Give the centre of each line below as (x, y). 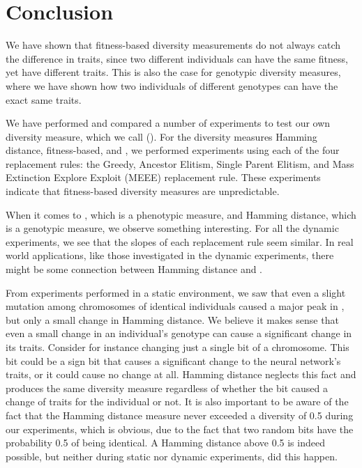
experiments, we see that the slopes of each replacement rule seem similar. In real (180, 241)
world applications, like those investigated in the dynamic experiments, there (170, 255)
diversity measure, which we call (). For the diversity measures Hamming (161, 136)
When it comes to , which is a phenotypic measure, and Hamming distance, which (181, 214)
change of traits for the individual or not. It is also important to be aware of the (177, 401)
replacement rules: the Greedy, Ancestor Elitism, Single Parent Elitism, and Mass (180, 163)
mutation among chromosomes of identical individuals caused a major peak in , (175, 306)
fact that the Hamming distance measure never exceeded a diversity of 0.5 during (180, 415)
